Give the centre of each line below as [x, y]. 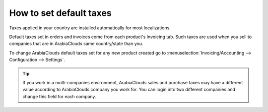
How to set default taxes [60, 13]
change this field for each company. [59, 96]
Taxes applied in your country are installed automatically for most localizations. [90, 28]
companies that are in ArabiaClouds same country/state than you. [76, 44]
